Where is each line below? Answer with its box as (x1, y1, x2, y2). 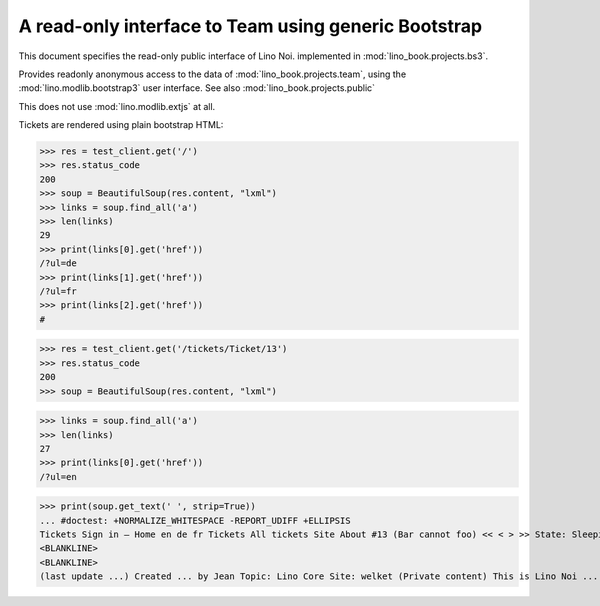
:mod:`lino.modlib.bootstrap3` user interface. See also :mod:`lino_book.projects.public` (18, 82, 375, 94)
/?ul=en (39, 471, 77, 482)
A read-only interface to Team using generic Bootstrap (18, 15, 483, 37)
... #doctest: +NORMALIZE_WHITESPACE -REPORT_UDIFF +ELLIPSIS (39, 515, 351, 526)
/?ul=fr (39, 286, 77, 297)
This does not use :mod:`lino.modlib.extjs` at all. (18, 100, 216, 112)
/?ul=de (39, 258, 77, 269)
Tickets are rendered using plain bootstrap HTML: (18, 119, 224, 131)
